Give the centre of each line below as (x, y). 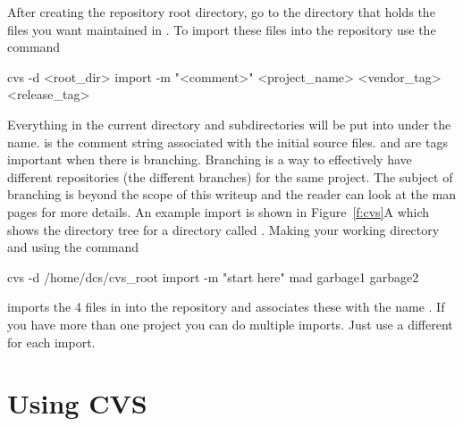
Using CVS (77, 403)
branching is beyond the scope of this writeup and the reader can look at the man (232, 194)
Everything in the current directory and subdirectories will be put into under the (229, 124)
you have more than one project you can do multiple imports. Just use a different (230, 324)
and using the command (73, 247)
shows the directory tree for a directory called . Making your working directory (223, 229)
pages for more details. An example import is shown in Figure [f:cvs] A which (219, 211)
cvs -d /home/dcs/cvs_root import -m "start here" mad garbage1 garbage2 (213, 276)
